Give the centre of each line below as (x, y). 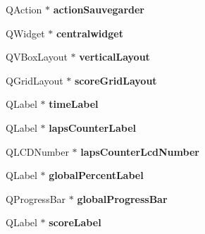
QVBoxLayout (37, 57)
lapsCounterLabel (93, 127)
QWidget (25, 33)
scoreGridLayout (116, 80)
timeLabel (74, 104)
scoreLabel (75, 222)
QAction (24, 9)
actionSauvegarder (99, 9)
